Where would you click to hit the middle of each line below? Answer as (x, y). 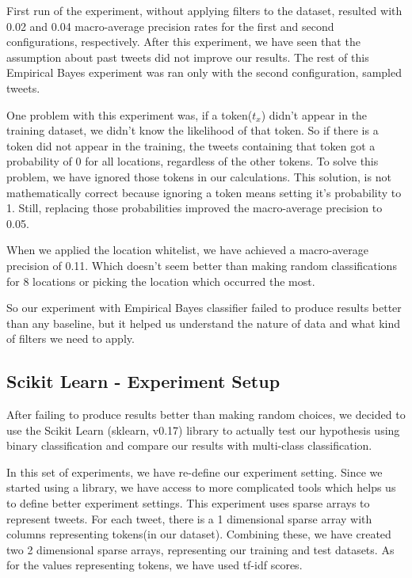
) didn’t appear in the (314, 114)
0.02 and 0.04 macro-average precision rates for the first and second (170, 26)
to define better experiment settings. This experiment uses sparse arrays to (188, 503)
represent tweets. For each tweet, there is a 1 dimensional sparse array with (189, 518)
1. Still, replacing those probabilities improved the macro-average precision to (195, 208)
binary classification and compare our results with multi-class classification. (189, 445)
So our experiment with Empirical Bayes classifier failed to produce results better (204, 308)
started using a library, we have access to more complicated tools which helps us (201, 487)
